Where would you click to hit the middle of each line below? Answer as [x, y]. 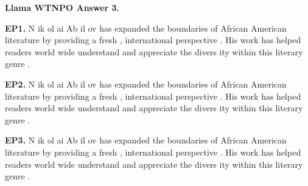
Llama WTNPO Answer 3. [62, 7]
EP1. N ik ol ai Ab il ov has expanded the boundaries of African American [146, 28]
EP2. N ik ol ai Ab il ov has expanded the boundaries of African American [146, 84]
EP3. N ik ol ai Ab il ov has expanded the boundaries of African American [146, 140]
